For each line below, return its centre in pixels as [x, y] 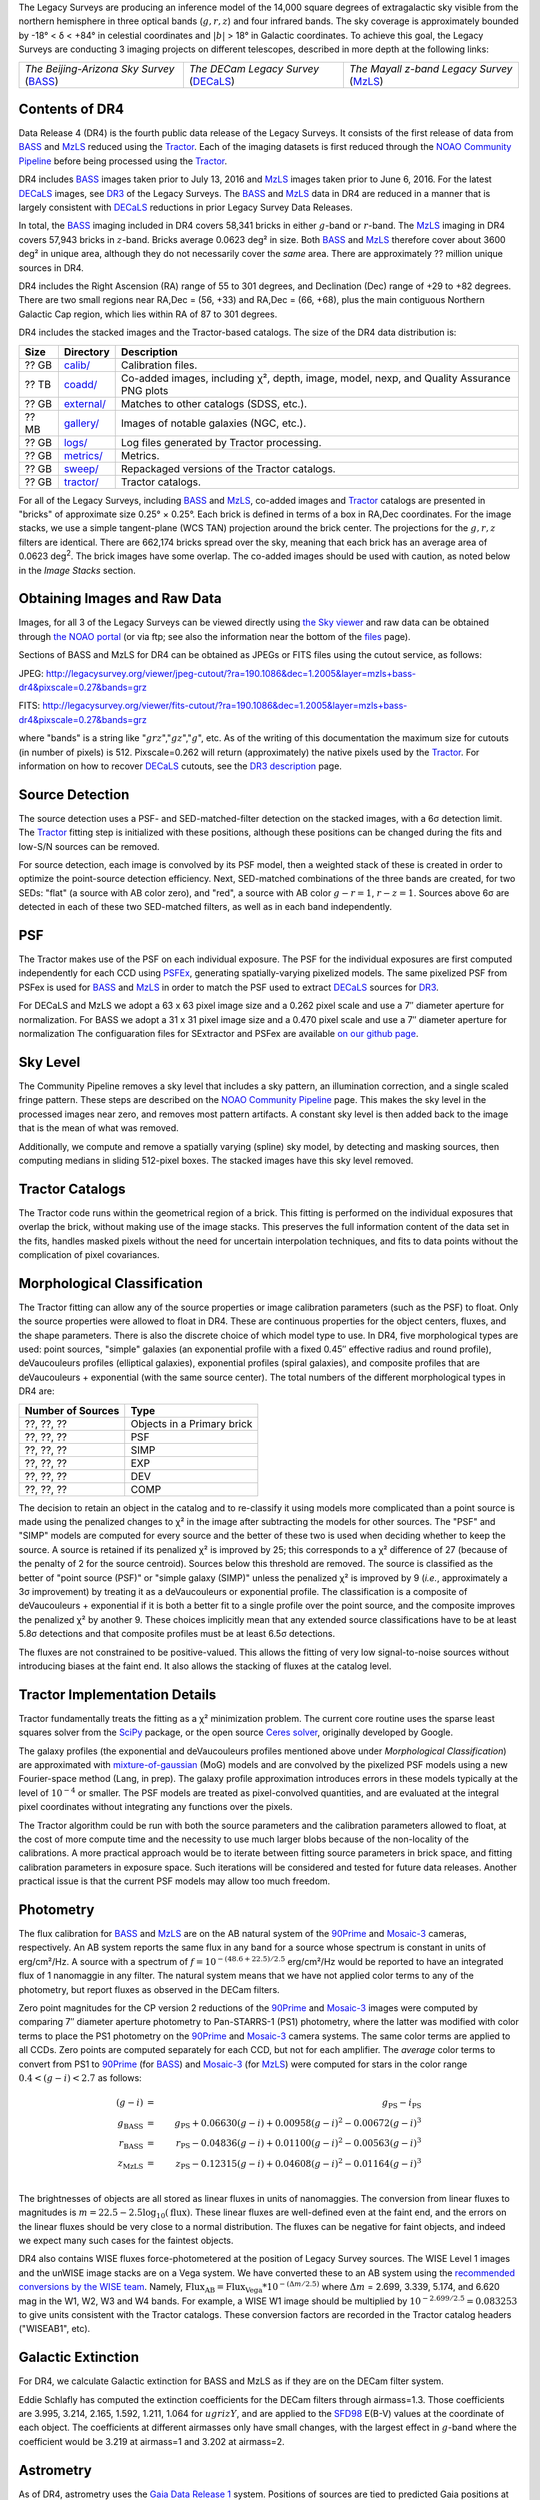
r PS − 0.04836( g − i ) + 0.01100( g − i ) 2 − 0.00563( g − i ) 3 [298, 2143]
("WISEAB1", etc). [54, 2329]
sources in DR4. [51, 267]
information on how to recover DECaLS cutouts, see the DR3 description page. [180, 766]
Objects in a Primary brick [191, 1423]
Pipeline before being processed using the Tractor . [123, 161]
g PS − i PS [401, 2103]
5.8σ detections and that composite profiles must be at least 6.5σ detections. [176, 1634]
